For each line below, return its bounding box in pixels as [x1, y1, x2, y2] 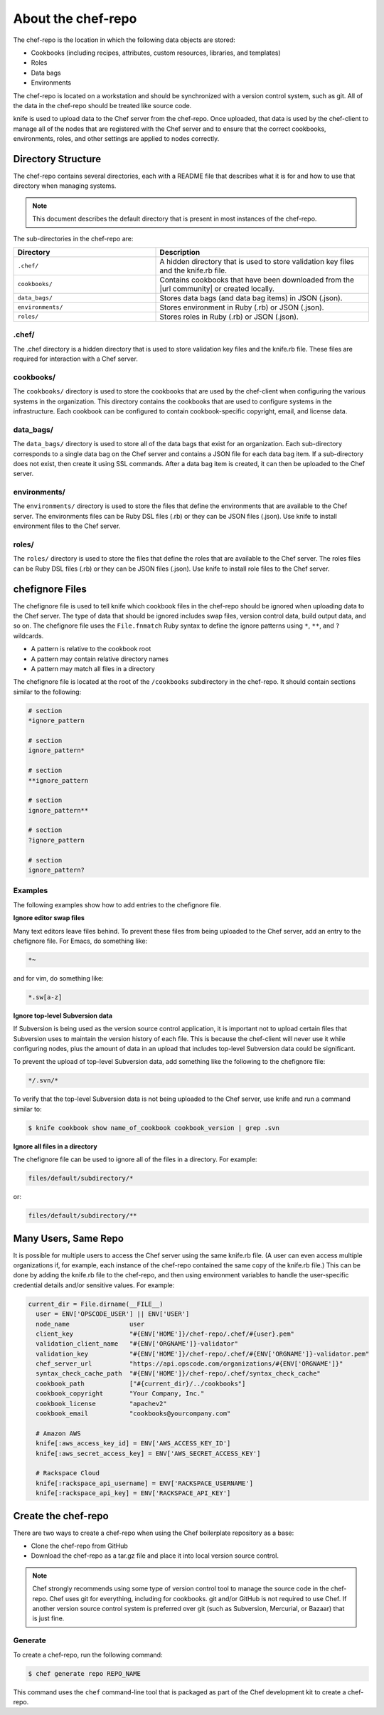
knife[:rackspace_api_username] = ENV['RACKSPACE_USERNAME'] [36, 1479, 254, 1487]
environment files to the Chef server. [13, 522, 121, 530]
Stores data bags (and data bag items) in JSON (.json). [159, 292, 343, 302]
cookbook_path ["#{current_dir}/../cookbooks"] [36, 1379, 246, 1388]
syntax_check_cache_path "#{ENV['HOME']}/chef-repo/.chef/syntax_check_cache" [36, 1370, 321, 1378]
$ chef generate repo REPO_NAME [28, 1669, 142, 1677]
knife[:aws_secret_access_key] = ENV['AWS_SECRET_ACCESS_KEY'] [36, 1449, 261, 1457]
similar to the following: [13, 687, 82, 696]
